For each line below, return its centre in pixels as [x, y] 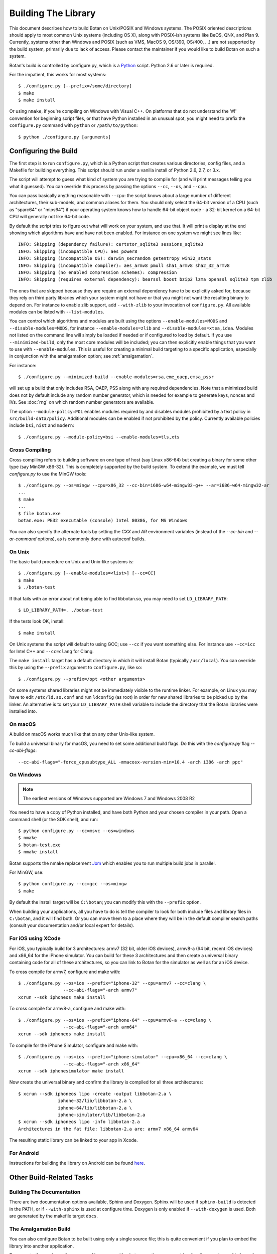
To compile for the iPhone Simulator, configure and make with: [74, 1045]
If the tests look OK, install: [37, 621]
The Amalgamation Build [40, 1229]
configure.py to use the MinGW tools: [48, 474]
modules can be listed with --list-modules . [57, 311]
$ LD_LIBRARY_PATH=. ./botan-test [60, 610]
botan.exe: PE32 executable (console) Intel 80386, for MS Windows [103, 521]
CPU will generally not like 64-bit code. [50, 217]
